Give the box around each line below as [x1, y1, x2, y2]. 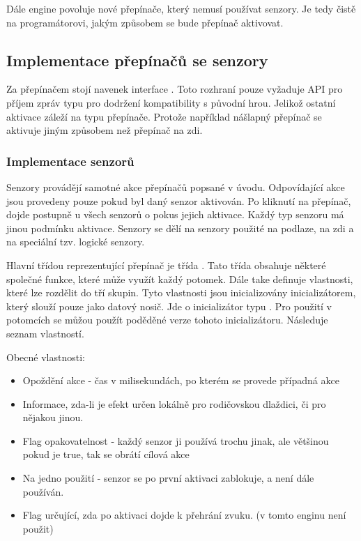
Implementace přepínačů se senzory [6, 49, 268, 70]
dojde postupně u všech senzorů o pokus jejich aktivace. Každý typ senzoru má [6, 207, 344, 222]
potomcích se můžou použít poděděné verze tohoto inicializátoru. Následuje [6, 312, 328, 327]
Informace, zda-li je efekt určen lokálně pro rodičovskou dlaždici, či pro [22, 396, 326, 411]
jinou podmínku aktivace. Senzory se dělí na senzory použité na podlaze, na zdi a [6, 220, 354, 235]
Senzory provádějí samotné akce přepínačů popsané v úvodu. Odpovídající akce [6, 179, 345, 194]
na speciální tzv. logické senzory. [6, 234, 145, 249]
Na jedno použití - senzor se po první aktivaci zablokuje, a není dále [22, 471, 314, 485]
